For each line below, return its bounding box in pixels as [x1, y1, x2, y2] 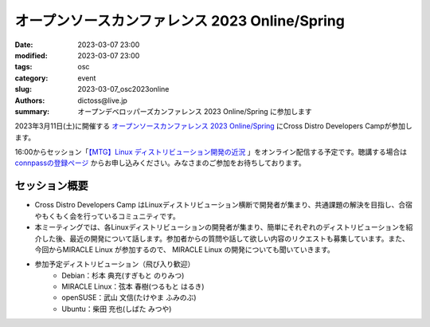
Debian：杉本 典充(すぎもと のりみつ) [61, 270, 185, 280]
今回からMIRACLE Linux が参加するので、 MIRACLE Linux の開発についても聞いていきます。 [34, 244, 334, 254]
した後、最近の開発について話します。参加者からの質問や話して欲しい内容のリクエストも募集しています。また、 [41, 234, 409, 243]
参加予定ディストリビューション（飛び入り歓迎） [34, 259, 195, 269]
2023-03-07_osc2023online [77, 85, 170, 94]
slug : [14, 85, 32, 94]
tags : [14, 62, 33, 72]
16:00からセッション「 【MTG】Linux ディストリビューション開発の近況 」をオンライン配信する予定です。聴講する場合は [14, 148, 408, 157]
